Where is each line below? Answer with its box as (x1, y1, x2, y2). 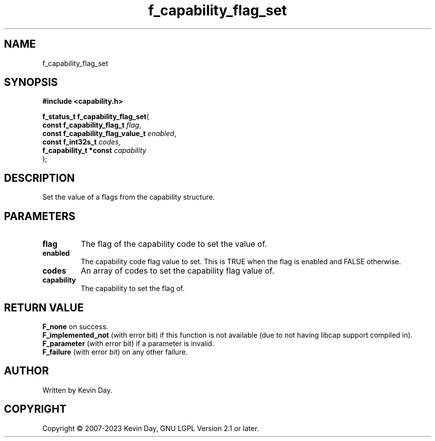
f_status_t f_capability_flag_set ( (42, 112, 149, 121)
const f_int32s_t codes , (42, 138, 121, 147)
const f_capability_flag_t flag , (42, 121, 142, 130)
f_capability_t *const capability (42, 146, 146, 155)
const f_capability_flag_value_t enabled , (42, 129, 176, 138)
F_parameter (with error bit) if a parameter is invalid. (42, 339, 215, 348)
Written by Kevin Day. (42, 385, 113, 394)
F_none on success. (42, 322, 108, 331)
